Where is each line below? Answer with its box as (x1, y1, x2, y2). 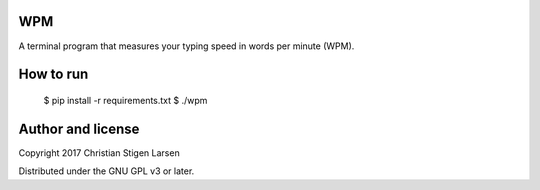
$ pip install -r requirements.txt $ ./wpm (43, 94, 208, 106)
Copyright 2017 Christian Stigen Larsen (18, 146, 180, 159)
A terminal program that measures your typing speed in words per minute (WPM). (18, 40, 355, 52)
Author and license (18, 120, 140, 137)
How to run (18, 66, 89, 83)
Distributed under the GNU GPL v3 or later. (18, 165, 195, 177)
